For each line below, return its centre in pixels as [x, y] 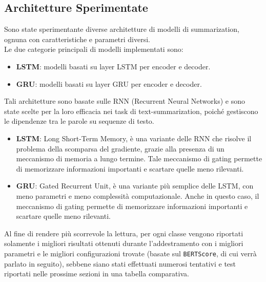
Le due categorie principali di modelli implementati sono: [94, 49]
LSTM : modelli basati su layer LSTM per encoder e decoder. [113, 66]
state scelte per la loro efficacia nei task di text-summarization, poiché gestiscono [131, 111]
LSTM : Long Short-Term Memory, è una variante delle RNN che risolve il [134, 138]
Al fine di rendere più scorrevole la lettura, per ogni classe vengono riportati [124, 233]
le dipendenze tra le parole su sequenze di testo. [79, 121]
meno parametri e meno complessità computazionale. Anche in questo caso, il [138, 195]
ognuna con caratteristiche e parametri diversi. [77, 39]
